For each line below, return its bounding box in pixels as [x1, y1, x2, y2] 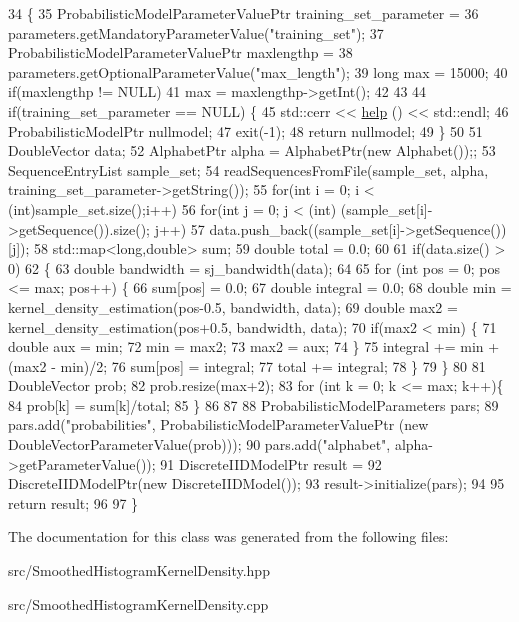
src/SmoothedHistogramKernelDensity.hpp [8, 560, 270, 581]
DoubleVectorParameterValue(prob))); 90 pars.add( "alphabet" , [8, 434, 391, 455]
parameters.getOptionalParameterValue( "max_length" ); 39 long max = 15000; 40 [8, 61, 508, 82]
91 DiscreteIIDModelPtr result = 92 [160, 453, 382, 474]
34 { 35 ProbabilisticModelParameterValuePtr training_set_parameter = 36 [8, 3, 479, 23]
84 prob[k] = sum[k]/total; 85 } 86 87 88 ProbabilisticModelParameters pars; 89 [8, 394, 499, 415]
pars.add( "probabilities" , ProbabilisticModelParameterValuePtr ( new [8, 414, 429, 435]
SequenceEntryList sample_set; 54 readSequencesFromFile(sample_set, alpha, [8, 159, 489, 180]
